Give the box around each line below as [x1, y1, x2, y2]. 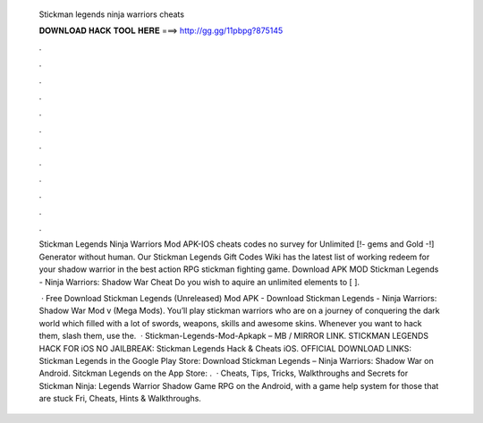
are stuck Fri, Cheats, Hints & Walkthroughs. [38, 393, 201, 404]
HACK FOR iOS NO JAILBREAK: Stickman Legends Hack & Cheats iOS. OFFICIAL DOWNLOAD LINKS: [38, 343, 411, 353]
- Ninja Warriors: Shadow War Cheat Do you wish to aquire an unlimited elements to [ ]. [38, 276, 360, 287]
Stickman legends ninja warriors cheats [38, 9, 185, 20]
